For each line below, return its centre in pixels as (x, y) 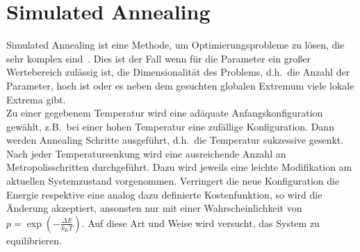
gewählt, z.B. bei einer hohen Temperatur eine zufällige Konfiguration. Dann (170, 126)
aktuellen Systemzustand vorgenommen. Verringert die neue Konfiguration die (173, 181)
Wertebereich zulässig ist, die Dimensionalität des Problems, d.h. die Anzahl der (178, 72)
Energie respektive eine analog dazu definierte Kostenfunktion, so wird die (164, 194)
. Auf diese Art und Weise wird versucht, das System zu (201, 222)
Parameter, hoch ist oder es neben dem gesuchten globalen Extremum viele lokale (180, 85)
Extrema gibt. (36, 99)
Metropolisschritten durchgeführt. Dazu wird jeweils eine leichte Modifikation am (179, 167)
